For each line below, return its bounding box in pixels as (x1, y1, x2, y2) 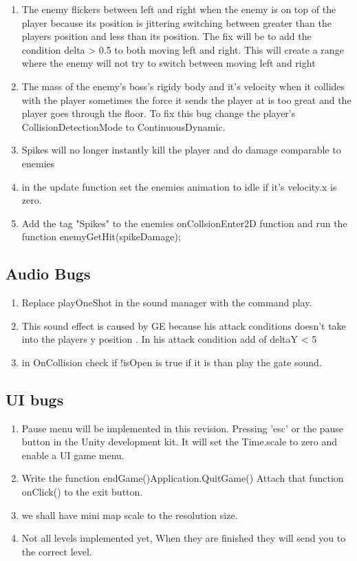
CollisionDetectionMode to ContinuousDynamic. (21, 119, 226, 134)
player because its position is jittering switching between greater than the (21, 15, 332, 30)
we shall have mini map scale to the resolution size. (21, 507, 238, 522)
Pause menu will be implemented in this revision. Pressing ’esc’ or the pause (21, 421, 344, 435)
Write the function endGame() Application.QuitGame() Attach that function (21, 471, 344, 485)
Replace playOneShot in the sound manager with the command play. (21, 295, 312, 310)
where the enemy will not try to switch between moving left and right (21, 56, 316, 70)
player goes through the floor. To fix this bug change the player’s (21, 106, 296, 120)
